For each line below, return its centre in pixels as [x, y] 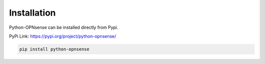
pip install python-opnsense [54, 49]
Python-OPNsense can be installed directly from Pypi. [64, 27]
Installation [32, 13]
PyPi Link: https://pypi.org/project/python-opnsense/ [63, 36]
